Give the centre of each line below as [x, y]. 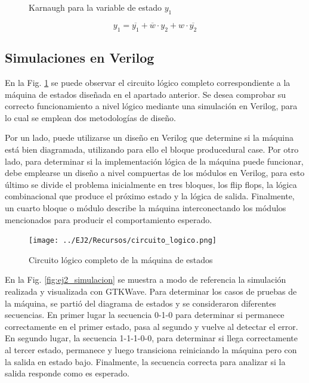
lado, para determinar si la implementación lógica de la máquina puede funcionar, [154, 161]
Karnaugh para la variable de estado [95, 7]
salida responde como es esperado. [67, 373]
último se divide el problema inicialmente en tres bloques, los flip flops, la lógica [151, 184]
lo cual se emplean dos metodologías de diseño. [90, 117]
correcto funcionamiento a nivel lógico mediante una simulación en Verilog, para [151, 106]
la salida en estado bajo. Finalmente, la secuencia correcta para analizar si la [145, 361]
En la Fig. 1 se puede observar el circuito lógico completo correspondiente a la [148, 83]
